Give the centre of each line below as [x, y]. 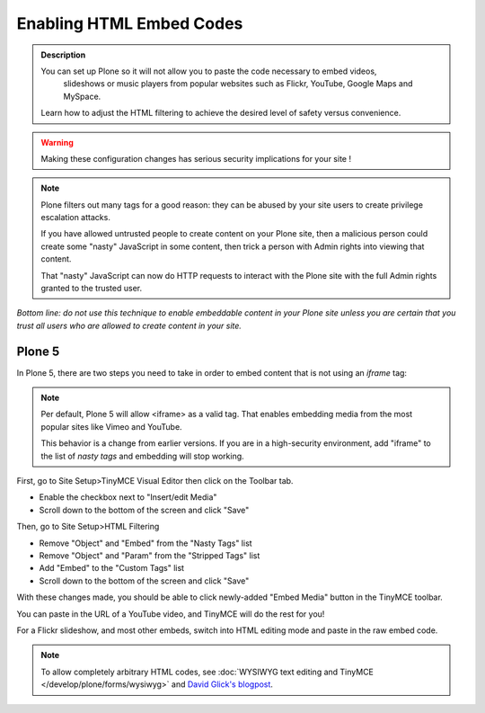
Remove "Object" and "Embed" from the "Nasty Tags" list [145, 543]
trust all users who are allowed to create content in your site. [129, 325]
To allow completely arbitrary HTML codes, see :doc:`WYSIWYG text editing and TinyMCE [207, 672]
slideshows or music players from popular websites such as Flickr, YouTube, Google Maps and [238, 84]
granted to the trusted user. [92, 289]
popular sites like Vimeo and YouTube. [112, 426]
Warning [57, 142]
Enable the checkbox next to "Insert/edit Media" [128, 497]
